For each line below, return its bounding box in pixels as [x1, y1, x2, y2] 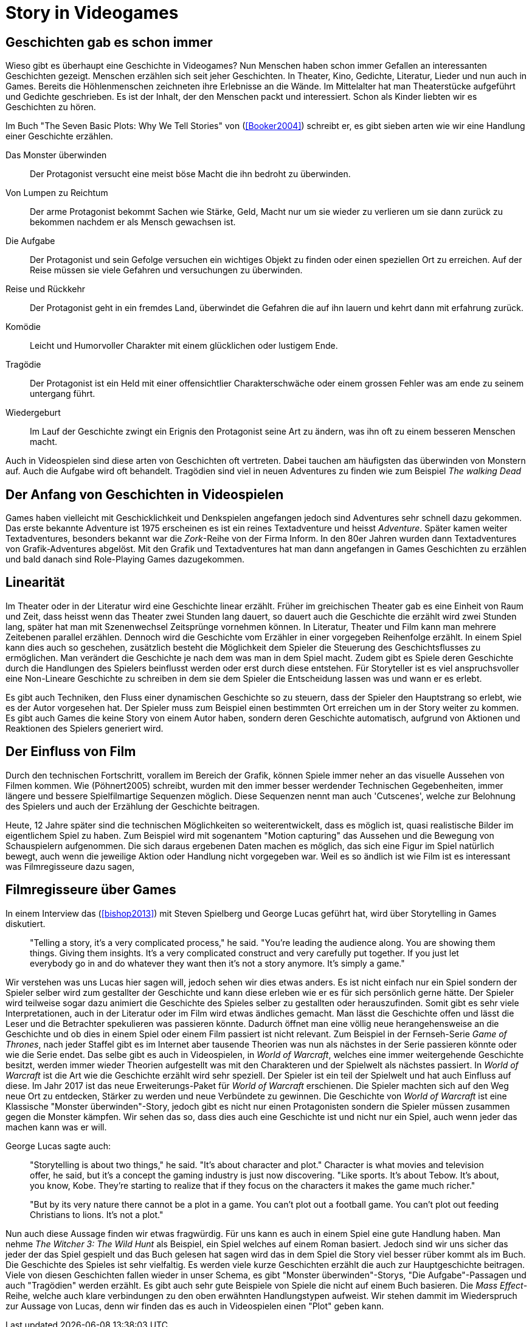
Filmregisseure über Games [5, 882, 176, 898]
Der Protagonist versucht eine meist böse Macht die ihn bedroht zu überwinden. [30, 169, 351, 180]
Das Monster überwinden [5, 150, 107, 161]
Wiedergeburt [5, 407, 61, 418]
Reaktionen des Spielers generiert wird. [5, 723, 164, 734]
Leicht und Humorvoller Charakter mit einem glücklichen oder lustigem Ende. [30, 340, 338, 351]
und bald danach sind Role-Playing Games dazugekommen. [5, 554, 245, 565]
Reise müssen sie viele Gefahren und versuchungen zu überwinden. [30, 265, 303, 276]
